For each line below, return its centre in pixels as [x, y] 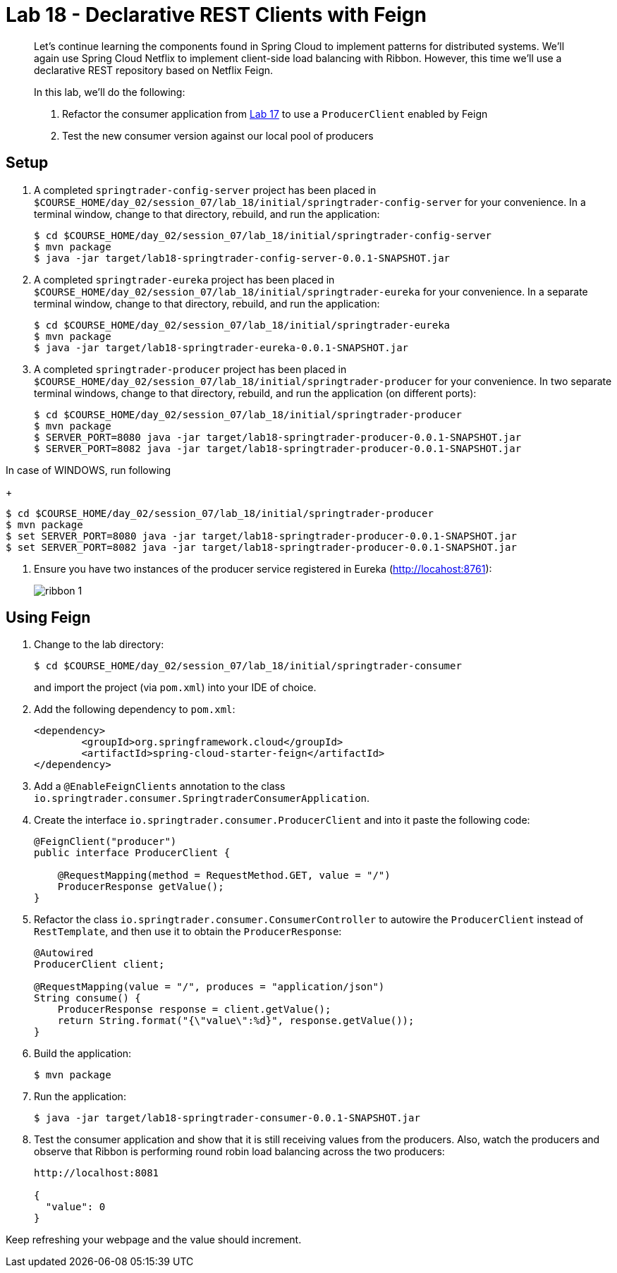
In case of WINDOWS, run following [88, 470]
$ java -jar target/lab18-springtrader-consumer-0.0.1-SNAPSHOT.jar [227, 1118]
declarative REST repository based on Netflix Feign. [154, 70]
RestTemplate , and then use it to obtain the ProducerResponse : [188, 932]
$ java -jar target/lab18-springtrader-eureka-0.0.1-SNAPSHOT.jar [221, 347]
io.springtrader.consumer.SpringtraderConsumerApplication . [202, 798]
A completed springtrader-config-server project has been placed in [205, 190]
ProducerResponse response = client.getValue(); [194, 1010]
